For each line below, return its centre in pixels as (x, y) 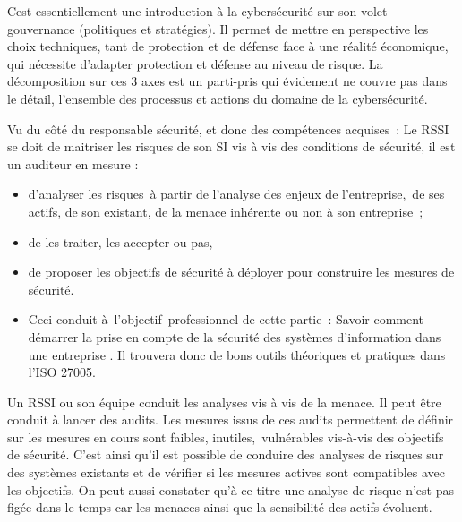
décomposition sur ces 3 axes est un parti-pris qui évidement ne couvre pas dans (227, 81)
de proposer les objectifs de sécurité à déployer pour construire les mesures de (241, 272)
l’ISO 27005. (62, 372)
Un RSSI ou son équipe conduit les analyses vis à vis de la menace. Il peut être (224, 402)
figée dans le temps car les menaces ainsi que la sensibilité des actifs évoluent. (220, 507)
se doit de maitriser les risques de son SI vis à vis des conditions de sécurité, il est (231, 146)
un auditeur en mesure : (73, 163)
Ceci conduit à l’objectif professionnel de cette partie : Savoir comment (226, 319)
